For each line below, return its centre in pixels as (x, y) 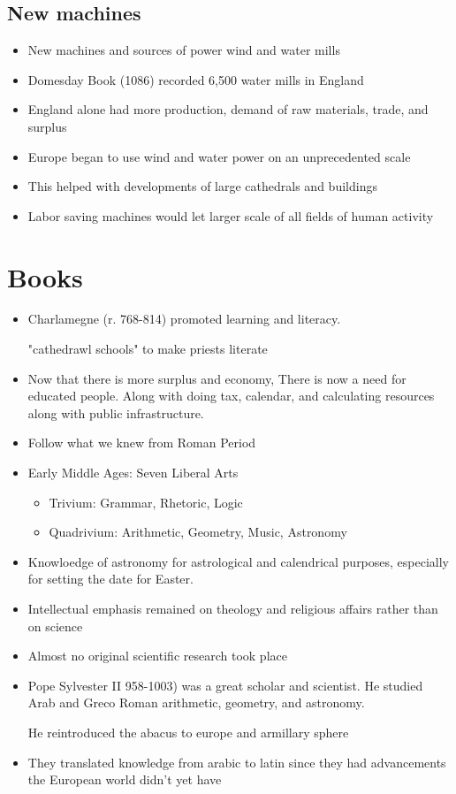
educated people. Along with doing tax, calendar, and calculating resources (231, 396)
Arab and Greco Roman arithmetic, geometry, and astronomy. (196, 702)
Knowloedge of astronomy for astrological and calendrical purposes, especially (239, 561)
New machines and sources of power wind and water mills (184, 50)
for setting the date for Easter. (110, 579)
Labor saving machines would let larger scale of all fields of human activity (231, 215)
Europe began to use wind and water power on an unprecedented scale (219, 156)
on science (55, 626)
